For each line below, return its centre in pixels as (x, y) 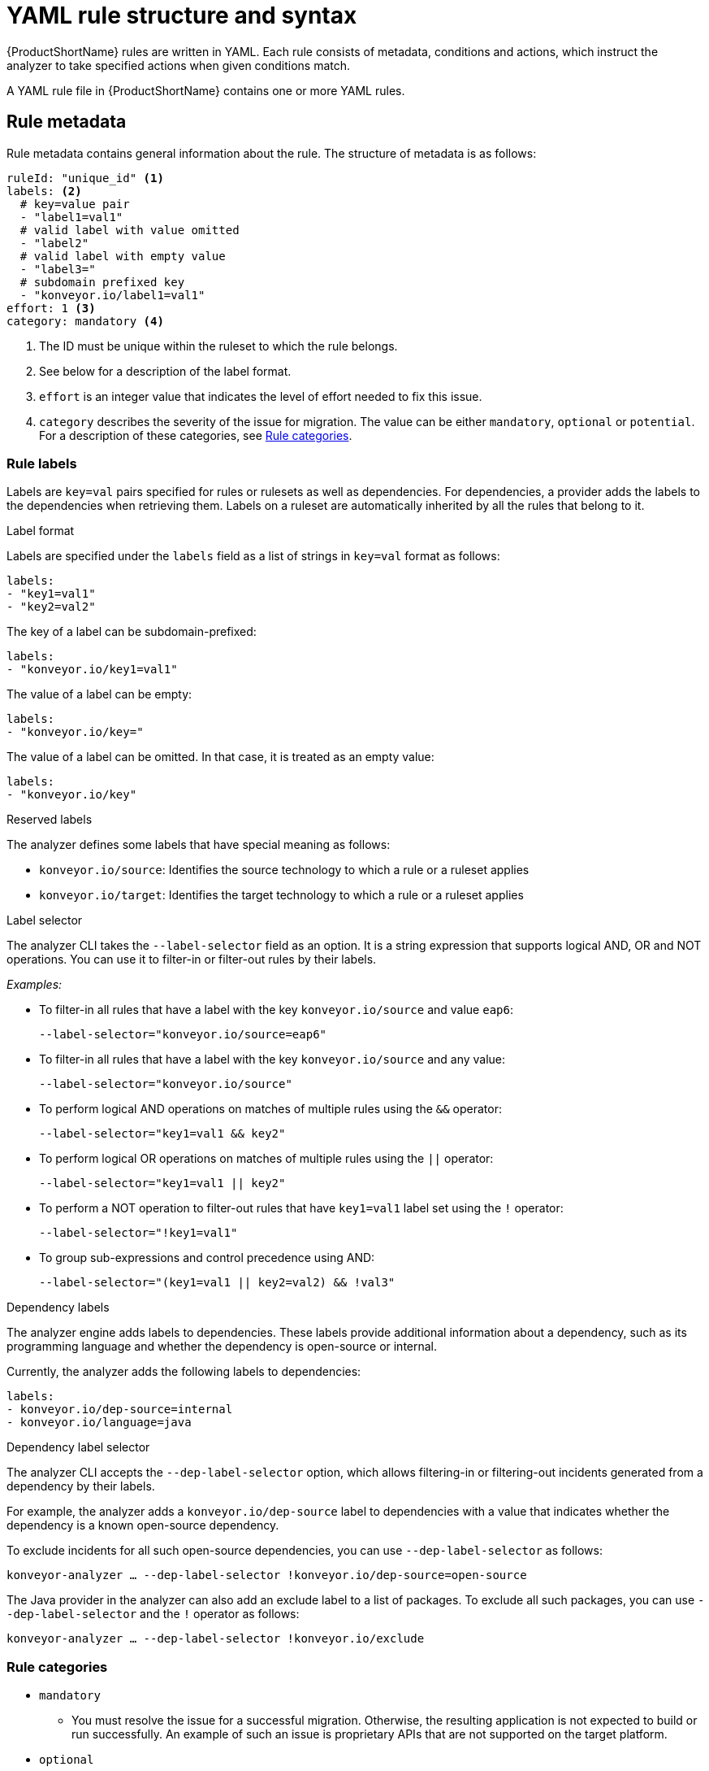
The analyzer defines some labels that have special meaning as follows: (199, 845)
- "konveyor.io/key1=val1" (92, 670)
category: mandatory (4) (85, 321)
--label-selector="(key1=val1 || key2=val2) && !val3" (217, 1283)
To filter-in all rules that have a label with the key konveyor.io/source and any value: (272, 1060)
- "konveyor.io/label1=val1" (112, 295)
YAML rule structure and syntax (182, 15)
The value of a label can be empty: (99, 694)
